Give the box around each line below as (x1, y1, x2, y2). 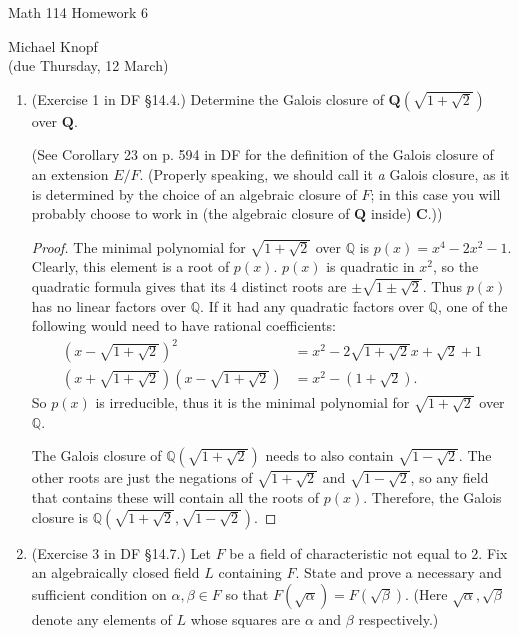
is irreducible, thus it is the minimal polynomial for (95, 392, 410, 413)
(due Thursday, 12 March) (8, 55, 169, 76)
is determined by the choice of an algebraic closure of (31, 183, 357, 204)
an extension (31, 163, 109, 184)
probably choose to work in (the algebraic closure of (31, 203, 350, 224)
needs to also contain (265, 445, 394, 466)
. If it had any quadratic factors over (200, 295, 424, 316)
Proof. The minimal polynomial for (31, 236, 246, 257)
